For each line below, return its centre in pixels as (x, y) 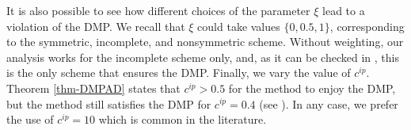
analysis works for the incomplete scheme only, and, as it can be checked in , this (203, 57)
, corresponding (367, 26)
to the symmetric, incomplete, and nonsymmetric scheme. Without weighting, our (205, 42)
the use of (30, 119)
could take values (239, 26)
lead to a (344, 10)
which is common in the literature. (183, 119)
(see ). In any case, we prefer (329, 103)
